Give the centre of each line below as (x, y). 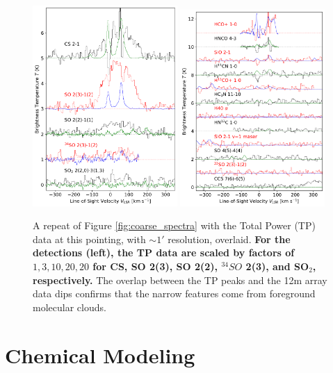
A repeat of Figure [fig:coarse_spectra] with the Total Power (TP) (174, 225)
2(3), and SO (277, 266)
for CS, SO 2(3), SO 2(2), (155, 266)
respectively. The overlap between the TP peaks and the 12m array (180, 280)
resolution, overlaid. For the (229, 239)
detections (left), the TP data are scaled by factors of (164, 252)
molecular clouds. (70, 307)
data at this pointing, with (89, 239)
